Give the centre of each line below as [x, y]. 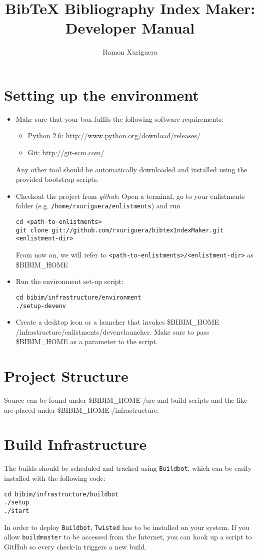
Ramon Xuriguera [130, 52]
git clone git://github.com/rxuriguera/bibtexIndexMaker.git [120, 230]
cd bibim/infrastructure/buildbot [61, 494]
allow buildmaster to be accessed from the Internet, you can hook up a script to [128, 537]
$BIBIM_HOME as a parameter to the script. [87, 341]
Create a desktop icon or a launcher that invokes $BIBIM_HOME [117, 322]
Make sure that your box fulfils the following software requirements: [119, 118]
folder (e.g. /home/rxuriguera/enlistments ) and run [98, 206]
